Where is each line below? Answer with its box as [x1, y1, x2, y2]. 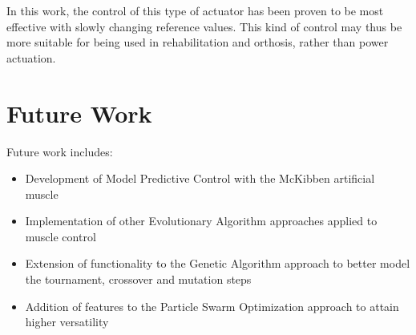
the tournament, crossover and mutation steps [25, 271, 252, 288]
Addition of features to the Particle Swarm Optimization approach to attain [25, 297, 399, 314]
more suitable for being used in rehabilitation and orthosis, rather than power [6, 34, 389, 50]
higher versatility [25, 313, 109, 330]
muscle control [25, 228, 96, 244]
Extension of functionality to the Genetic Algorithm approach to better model [25, 255, 410, 272]
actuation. [6, 49, 56, 66]
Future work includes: [6, 143, 113, 159]
